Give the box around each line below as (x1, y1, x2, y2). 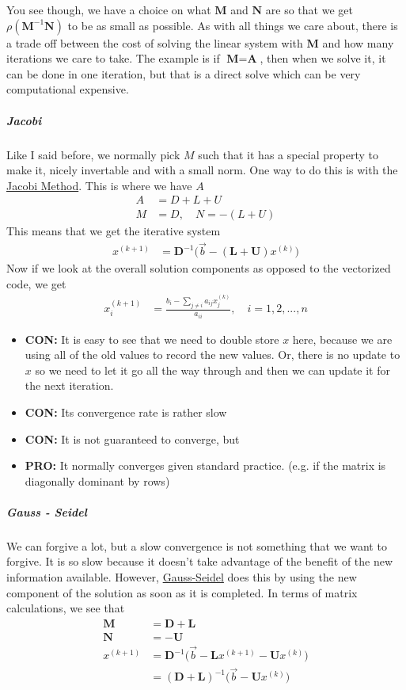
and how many (322, 34, 394, 51)
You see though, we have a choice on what (6, 2, 211, 17)
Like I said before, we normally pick (6, 146, 180, 162)
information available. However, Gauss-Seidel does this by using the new (6, 569, 357, 585)
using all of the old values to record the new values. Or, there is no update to (25, 346, 400, 363)
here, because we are (292, 330, 393, 347)
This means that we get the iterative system (6, 223, 221, 239)
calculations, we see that (6, 600, 125, 616)
